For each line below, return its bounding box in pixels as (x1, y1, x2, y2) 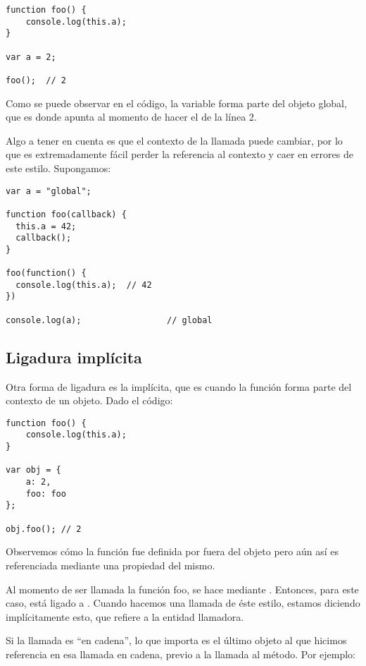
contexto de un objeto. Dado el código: (6, 393, 173, 408)
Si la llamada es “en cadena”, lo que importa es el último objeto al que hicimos (6, 633, 347, 648)
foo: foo (25, 488, 66, 499)
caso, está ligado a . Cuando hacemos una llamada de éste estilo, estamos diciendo (6, 595, 360, 610)
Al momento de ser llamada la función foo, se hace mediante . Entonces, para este (6, 581, 359, 596)
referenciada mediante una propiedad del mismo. (6, 557, 215, 572)
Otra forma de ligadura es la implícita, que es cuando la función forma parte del (6, 379, 352, 394)
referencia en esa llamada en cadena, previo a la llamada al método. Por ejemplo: (6, 646, 356, 661)
